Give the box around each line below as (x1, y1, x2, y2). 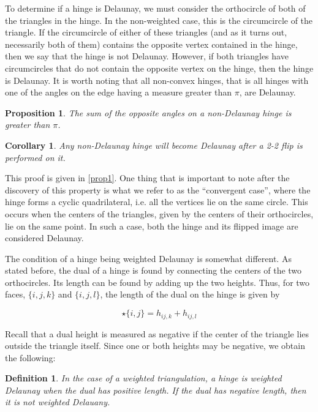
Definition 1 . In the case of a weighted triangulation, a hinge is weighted (5, 372, 282, 384)
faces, (5, 288, 26, 301)
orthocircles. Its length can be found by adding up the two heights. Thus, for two (5, 275, 310, 288)
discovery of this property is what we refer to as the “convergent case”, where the (5, 183, 311, 196)
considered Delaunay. (5, 231, 84, 244)
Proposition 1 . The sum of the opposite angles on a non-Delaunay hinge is (5, 106, 292, 119)
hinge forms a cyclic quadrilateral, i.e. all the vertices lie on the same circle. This (5, 195, 308, 208)
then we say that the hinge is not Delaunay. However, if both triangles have (5, 50, 289, 62)
